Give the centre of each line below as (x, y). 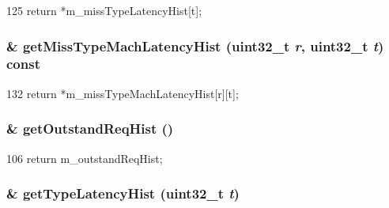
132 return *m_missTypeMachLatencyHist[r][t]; (123, 93)
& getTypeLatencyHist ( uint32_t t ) (123, 193)
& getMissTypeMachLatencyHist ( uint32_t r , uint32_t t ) (195, 45)
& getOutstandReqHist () (90, 129)
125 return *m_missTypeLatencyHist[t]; (104, 10)
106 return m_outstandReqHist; (85, 158)
